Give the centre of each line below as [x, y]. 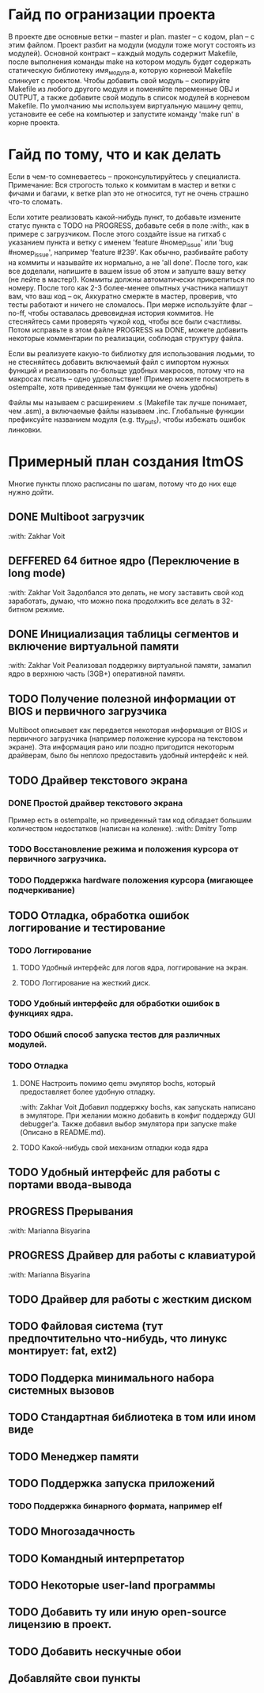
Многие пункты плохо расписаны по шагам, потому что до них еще [123, 484]
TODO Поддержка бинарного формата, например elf [115, 1505]
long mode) [37, 573]
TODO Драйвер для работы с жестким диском [130, 1300]
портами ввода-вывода [70, 1184]
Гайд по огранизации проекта [112, 15]
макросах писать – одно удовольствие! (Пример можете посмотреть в [129, 379]
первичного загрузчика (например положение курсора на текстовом [126, 738]
